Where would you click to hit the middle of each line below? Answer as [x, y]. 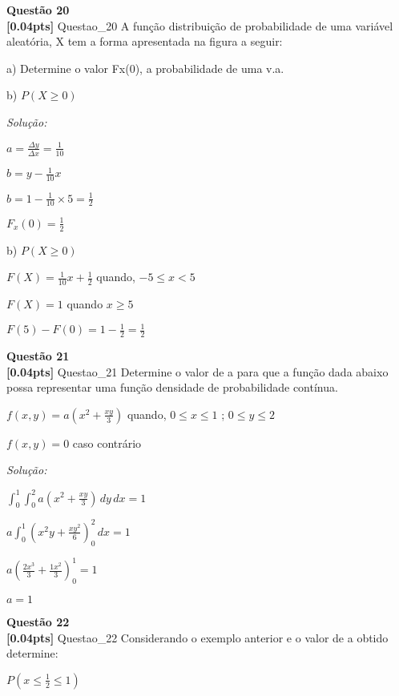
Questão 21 [38, 356]
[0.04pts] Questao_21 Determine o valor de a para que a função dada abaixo [197, 371]
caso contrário [107, 443]
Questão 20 [38, 10]
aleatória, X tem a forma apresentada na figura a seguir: [145, 41]
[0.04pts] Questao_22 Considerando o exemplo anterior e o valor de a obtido [197, 637]
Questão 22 [38, 621]
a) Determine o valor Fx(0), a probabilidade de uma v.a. [145, 68]
